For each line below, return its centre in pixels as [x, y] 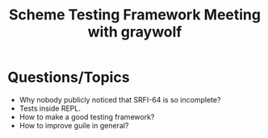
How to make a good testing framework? [87, 117]
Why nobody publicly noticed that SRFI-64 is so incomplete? [120, 99]
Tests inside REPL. [50, 108]
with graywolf [135, 32]
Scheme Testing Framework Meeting [135, 15]
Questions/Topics [69, 77]
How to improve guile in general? [74, 125]
